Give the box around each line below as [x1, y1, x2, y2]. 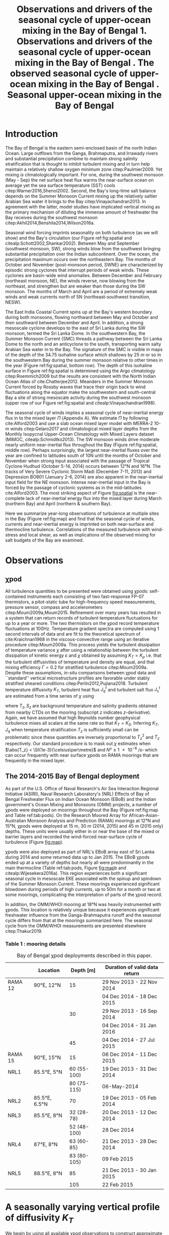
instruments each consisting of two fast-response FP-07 [27, 593, 144, 599]
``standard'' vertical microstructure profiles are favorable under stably [5, 675, 150, 681]
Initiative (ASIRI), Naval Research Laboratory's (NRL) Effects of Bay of [5, 791, 149, 797]
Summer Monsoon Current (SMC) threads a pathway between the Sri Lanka [5, 335, 162, 341]
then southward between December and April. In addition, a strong [5, 319, 143, 325]
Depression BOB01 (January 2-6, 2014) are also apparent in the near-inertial [5, 473, 163, 479]
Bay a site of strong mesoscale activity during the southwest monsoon [5, 394, 151, 400]
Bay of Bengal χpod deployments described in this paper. [17, 952, 152, 959]
